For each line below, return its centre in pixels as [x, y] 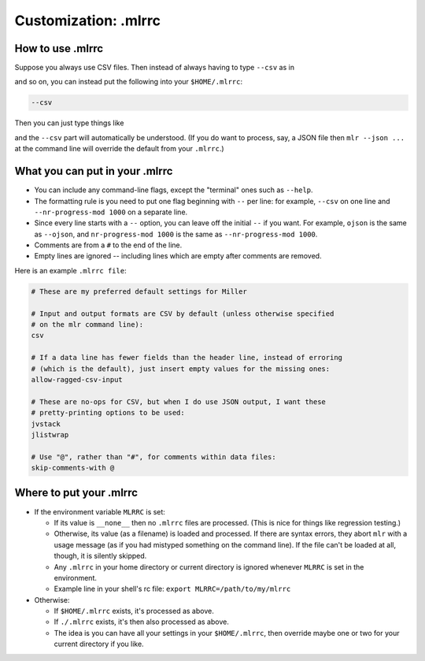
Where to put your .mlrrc [76, 493]
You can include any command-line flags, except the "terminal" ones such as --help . [174, 190]
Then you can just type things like [69, 123]
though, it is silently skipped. [100, 556]
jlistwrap [50, 434]
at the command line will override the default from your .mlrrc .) [119, 149]
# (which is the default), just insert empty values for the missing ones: [181, 369]
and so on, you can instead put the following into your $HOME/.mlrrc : [129, 82]
